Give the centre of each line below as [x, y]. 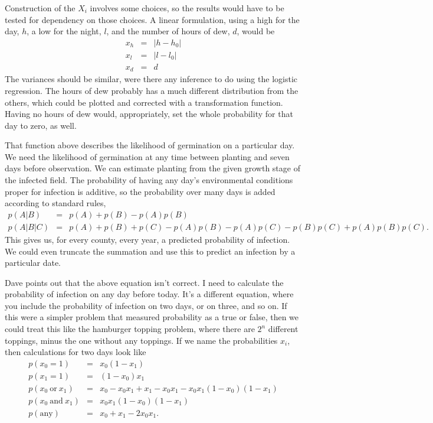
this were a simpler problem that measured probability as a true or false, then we [152, 317]
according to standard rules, [55, 203]
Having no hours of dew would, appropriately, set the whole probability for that [149, 114]
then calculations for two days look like [76, 352]
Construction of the [40, 8]
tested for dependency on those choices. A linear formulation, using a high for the [152, 19]
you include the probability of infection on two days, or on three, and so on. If [146, 305]
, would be [256, 31]
